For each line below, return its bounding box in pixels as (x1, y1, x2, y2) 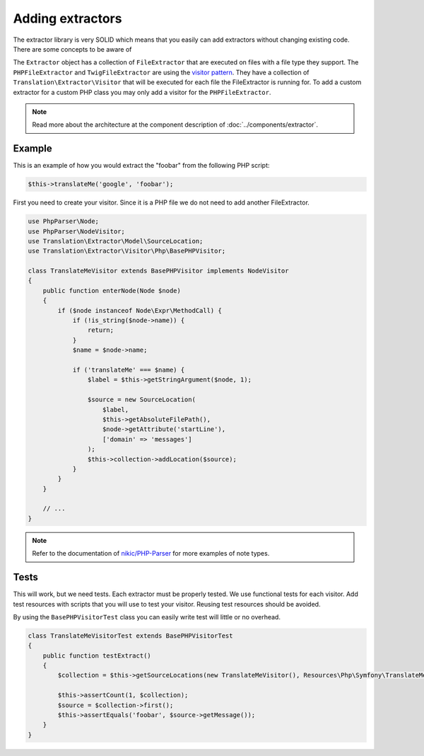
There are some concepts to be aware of (13, 45, 132, 53)
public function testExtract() (42, 651, 151, 660)
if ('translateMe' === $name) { (72, 366, 185, 374)
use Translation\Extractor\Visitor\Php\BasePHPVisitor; (28, 247, 226, 255)
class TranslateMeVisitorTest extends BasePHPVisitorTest (28, 631, 233, 640)
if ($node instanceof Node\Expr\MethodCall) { (57, 307, 222, 314)
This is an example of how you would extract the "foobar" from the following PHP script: (13, 161, 270, 170)
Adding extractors (13, 11, 122, 26)
